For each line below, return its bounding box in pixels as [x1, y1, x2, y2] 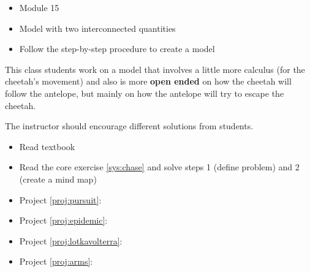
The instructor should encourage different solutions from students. [5, 119, 254, 132]
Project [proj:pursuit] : [19, 193, 102, 206]
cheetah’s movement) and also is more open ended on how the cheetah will [5, 75, 292, 88]
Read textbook [19, 140, 75, 153]
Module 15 [19, 1, 59, 13]
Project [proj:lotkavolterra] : [19, 234, 123, 247]
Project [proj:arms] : [19, 255, 93, 268]
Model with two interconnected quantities [19, 21, 176, 34]
